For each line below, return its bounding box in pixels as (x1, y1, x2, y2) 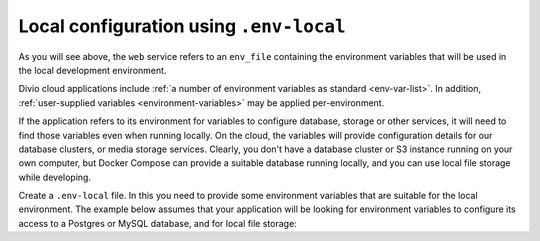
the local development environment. (18, 64, 167, 76)
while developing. (18, 171, 92, 183)
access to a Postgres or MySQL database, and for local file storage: (18, 217, 297, 229)
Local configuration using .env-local (18, 15, 346, 37)
